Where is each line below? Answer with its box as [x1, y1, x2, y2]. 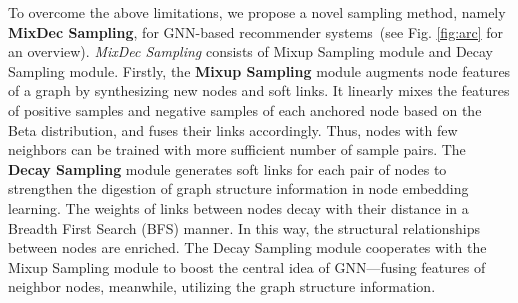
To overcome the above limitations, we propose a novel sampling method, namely [8, 2, 506, 22]
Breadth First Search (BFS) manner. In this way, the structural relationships [8, 217, 481, 238]
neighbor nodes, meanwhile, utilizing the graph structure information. [8, 276, 436, 297]
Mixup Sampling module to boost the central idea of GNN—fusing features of [8, 256, 486, 277]
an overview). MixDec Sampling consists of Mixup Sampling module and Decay [8, 41, 494, 62]
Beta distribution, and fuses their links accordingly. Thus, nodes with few [8, 119, 458, 140]
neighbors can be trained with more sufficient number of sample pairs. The [8, 139, 466, 160]
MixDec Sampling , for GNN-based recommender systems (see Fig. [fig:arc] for [8, 21, 504, 42]
